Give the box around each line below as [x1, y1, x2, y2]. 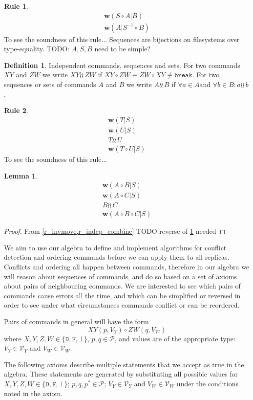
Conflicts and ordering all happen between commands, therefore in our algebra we [4, 262, 250, 272]
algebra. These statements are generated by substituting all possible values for [4, 369, 238, 379]
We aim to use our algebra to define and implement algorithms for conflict [4, 242, 227, 252]
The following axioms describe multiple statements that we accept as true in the [4, 359, 244, 369]
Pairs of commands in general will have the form [4, 316, 149, 326]
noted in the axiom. [4, 388, 63, 398]
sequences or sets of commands [4, 79, 96, 89]
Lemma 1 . [4, 170, 38, 180]
